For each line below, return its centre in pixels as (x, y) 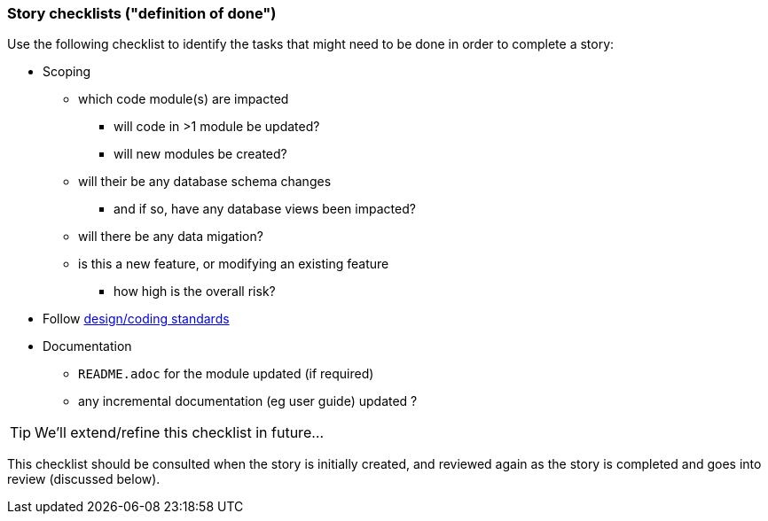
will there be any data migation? (171, 237)
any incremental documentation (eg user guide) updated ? (248, 401)
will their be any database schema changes (205, 182)
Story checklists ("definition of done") (142, 13)
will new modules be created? (200, 154)
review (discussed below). (84, 479)
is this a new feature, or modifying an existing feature (234, 264)
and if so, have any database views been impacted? (265, 209)
